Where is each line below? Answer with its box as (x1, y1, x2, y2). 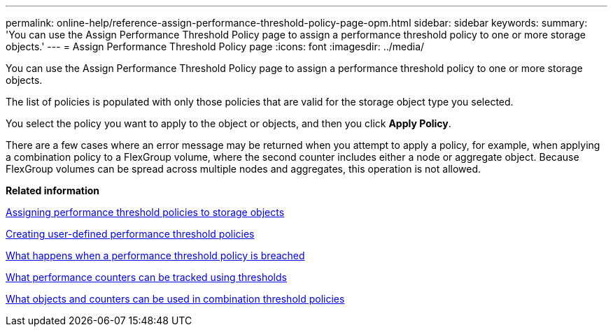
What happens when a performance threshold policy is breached (6, 250, 305, 261)
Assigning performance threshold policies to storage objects (6, 206, 285, 218)
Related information (6, 185, 100, 196)
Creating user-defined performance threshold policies (6, 228, 255, 240)
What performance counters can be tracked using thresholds (6, 271, 287, 283)
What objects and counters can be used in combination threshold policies (6, 293, 345, 305)
